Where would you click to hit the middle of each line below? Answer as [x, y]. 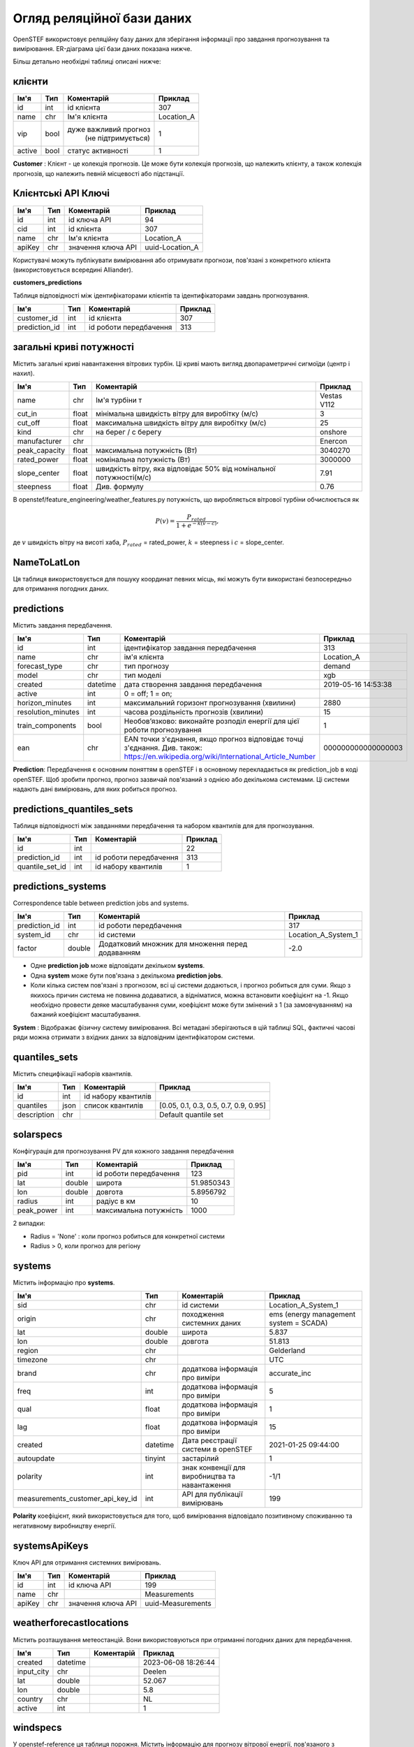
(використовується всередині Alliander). [73, 270]
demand [337, 666]
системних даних [212, 1323]
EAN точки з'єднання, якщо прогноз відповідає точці [214, 739]
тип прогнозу [147, 666]
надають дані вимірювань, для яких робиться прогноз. [95, 789]
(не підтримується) [117, 138]
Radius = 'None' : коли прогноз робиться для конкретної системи [127, 1236]
